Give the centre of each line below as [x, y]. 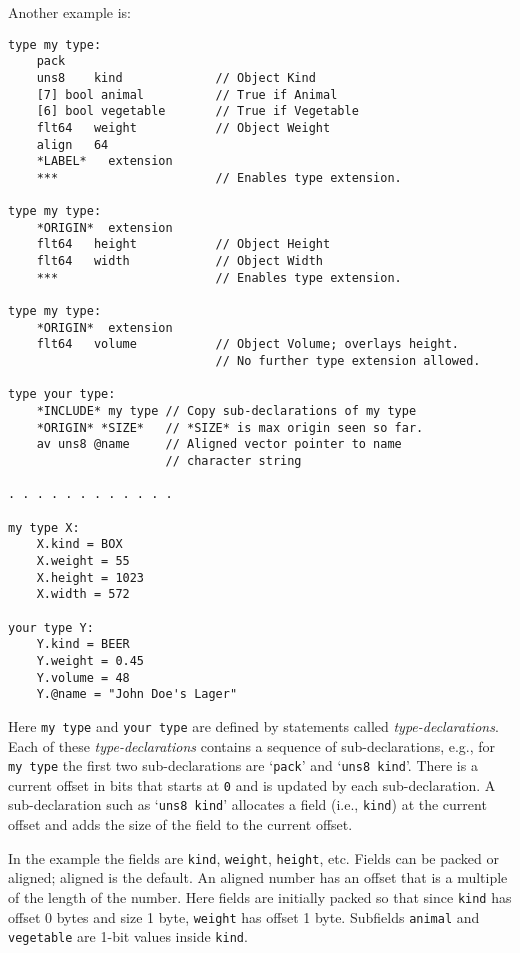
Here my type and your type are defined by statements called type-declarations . [253, 725]
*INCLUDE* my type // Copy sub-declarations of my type [226, 411]
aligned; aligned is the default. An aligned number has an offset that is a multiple [258, 877]
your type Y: [51, 627]
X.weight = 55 [83, 560]
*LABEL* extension [104, 161]
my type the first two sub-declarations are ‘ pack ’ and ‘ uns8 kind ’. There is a [243, 765]
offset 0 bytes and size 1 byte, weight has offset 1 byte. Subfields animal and [244, 916]
